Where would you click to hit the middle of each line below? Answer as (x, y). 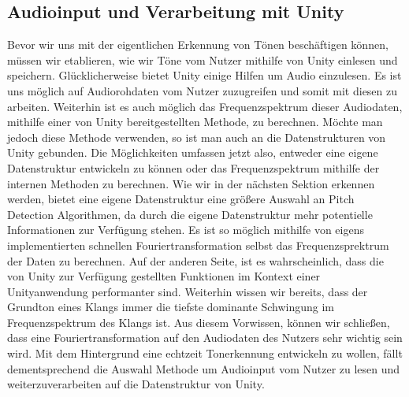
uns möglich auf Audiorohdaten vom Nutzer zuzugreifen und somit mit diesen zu (203, 90)
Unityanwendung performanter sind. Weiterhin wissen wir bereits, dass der (188, 291)
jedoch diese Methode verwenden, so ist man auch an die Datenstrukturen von (197, 137)
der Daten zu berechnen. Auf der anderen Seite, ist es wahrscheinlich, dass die (195, 260)
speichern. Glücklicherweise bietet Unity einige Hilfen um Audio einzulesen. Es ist (204, 75)
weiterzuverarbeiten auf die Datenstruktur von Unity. (136, 384)
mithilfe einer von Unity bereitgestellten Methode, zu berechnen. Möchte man (195, 122)
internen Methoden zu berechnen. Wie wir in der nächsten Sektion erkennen (191, 183)
